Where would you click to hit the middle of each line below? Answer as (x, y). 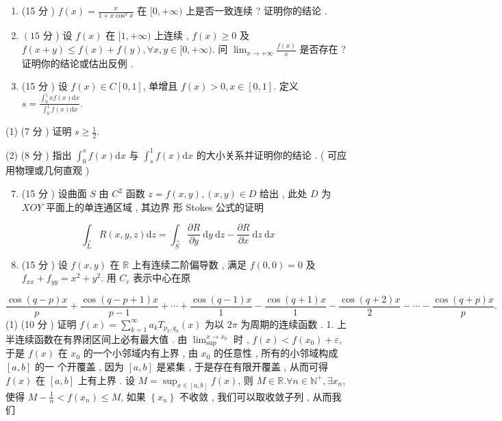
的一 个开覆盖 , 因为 (79, 367)
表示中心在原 (162, 278)
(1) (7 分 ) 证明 (39, 131)
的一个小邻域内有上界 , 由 (140, 353)
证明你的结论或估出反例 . (77, 63)
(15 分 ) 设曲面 (54, 193)
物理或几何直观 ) (52, 170)
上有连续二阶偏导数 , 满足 (189, 264)
